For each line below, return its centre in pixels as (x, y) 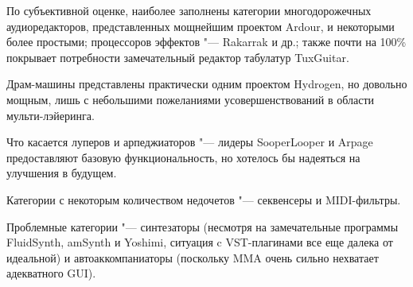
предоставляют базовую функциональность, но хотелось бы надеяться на (183, 157)
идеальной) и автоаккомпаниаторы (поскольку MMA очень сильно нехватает (193, 257)
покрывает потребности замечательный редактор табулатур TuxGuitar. (178, 57)
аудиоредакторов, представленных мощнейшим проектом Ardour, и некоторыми (201, 26)
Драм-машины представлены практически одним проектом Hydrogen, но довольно (207, 84)
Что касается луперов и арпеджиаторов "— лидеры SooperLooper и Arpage (190, 142)
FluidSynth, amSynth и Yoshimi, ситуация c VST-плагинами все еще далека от (200, 242)
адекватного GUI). (51, 273)
